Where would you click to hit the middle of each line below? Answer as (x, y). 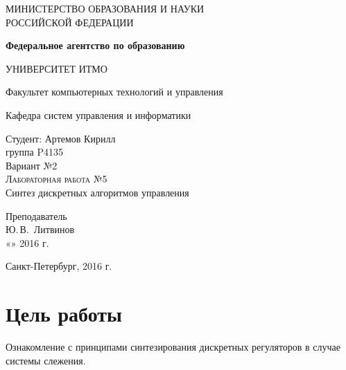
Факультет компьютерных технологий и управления (114, 92)
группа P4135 (34, 152)
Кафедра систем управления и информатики (98, 114)
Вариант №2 (32, 165)
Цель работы (64, 314)
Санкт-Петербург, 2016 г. (59, 266)
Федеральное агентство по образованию (95, 45)
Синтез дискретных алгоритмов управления (97, 192)
